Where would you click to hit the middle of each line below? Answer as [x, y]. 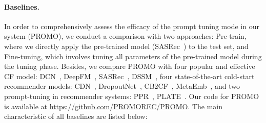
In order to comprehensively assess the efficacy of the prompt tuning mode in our [132, 26]
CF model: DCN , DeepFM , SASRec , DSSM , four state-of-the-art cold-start [129, 76]
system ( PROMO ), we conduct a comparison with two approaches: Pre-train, [125, 36]
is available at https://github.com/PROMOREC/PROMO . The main [114, 106]
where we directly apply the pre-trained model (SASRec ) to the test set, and [126, 46]
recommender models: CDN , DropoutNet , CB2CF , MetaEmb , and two [122, 86]
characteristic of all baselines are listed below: [76, 116]
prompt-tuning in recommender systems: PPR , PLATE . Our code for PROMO [132, 96]
